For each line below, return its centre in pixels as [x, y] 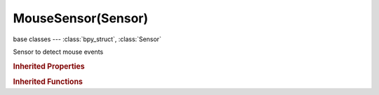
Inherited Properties [49, 66]
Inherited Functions [48, 82]
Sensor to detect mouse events [58, 52]
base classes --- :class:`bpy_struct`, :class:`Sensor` [87, 39]
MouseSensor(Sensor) [81, 18]
